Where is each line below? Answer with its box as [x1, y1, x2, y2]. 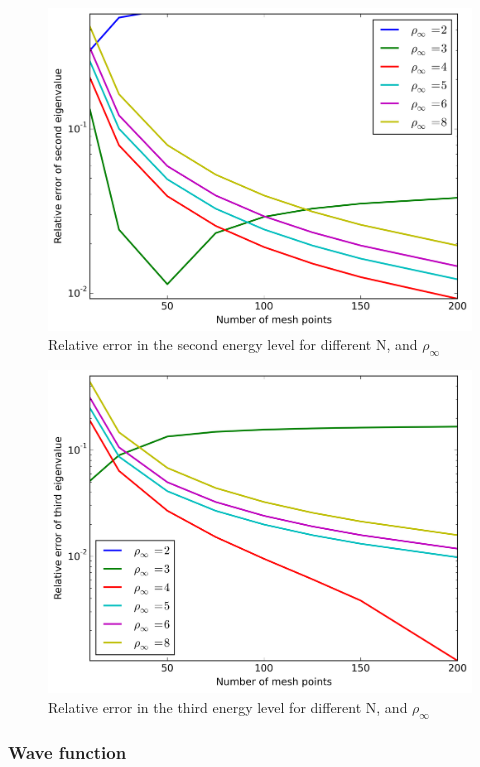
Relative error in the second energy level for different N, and [48, 334, 418, 355]
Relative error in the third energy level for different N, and [48, 696, 408, 717]
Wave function [8, 740, 127, 765]
